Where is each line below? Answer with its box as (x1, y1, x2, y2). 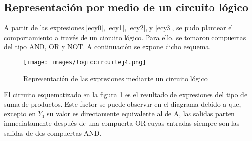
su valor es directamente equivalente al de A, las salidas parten (47, 108, 235, 119)
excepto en (4, 108, 36, 119)
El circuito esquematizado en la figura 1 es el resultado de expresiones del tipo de (4, 89, 248, 100)
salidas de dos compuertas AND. (4, 127, 102, 138)
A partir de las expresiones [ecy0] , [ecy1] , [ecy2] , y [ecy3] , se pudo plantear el (4, 22, 233, 33)
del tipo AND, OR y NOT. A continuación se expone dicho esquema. (4, 41, 211, 52)
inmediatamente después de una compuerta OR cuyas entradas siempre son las (4, 118, 240, 128)
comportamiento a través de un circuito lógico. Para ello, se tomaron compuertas (4, 32, 246, 42)
